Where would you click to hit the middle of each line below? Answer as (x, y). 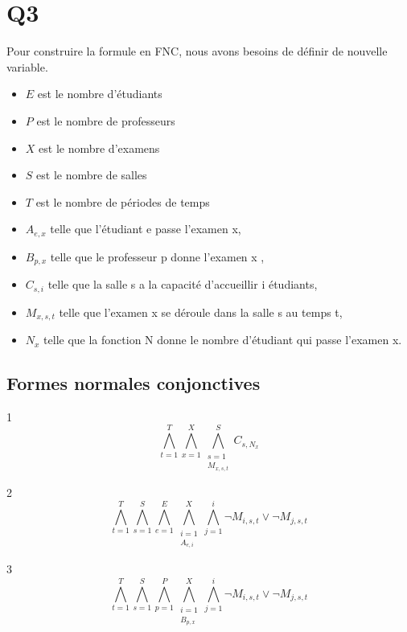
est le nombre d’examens (99, 148)
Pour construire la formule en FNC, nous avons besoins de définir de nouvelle (197, 51)
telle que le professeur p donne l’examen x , (157, 256)
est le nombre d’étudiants (100, 94)
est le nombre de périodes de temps (123, 201)
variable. (27, 66)
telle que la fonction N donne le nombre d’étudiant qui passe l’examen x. (223, 340)
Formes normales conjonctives (134, 383)
